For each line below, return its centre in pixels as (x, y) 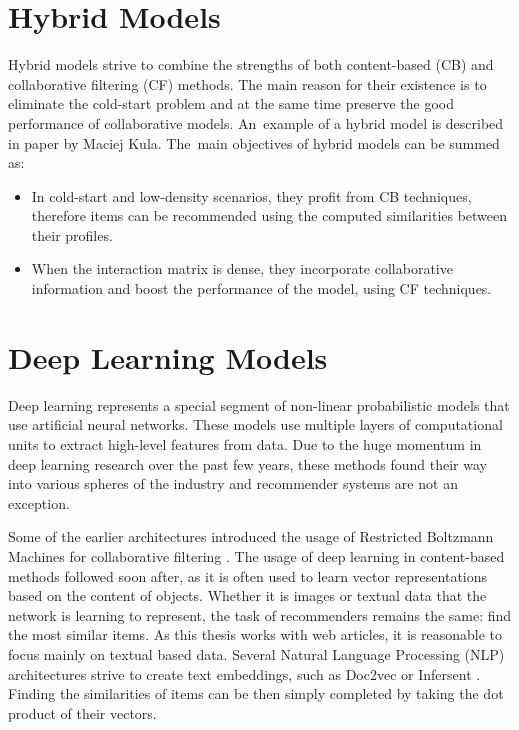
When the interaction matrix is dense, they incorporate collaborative (242, 268)
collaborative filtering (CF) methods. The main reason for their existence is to (247, 83)
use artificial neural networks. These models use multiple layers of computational (255, 424)
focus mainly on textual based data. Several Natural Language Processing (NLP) (256, 653)
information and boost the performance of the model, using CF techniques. (261, 288)
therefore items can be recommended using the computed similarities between (269, 215)
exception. (39, 502)
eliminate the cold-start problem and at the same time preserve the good (231, 103)
